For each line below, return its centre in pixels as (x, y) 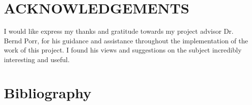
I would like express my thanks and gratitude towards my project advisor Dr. (119, 31)
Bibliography (48, 92)
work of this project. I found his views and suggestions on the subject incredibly (123, 50)
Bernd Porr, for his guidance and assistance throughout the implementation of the (126, 40)
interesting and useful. (37, 59)
